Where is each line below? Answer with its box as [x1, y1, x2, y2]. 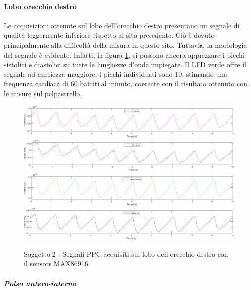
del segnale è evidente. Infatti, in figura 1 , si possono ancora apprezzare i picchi [4, 49, 245, 60]
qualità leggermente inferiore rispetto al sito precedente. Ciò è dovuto [4, 30, 215, 40]
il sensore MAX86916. [24, 258, 90, 269]
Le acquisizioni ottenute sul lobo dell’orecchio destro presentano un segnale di [4, 20, 240, 30]
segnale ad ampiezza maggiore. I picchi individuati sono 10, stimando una [4, 69, 227, 79]
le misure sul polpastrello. [4, 88, 82, 98]
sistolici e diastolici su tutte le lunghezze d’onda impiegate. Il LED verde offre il [4, 59, 246, 70]
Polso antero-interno [4, 278, 77, 288]
